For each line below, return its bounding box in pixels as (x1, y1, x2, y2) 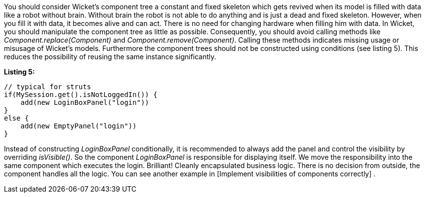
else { (4, 114, 29, 122)
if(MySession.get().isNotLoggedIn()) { (4, 91, 157, 98)
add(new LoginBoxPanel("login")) (20, 98, 150, 106)
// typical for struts (4, 83, 91, 91)
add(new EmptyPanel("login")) (20, 122, 137, 130)
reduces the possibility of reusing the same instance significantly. (4, 52, 216, 61)
